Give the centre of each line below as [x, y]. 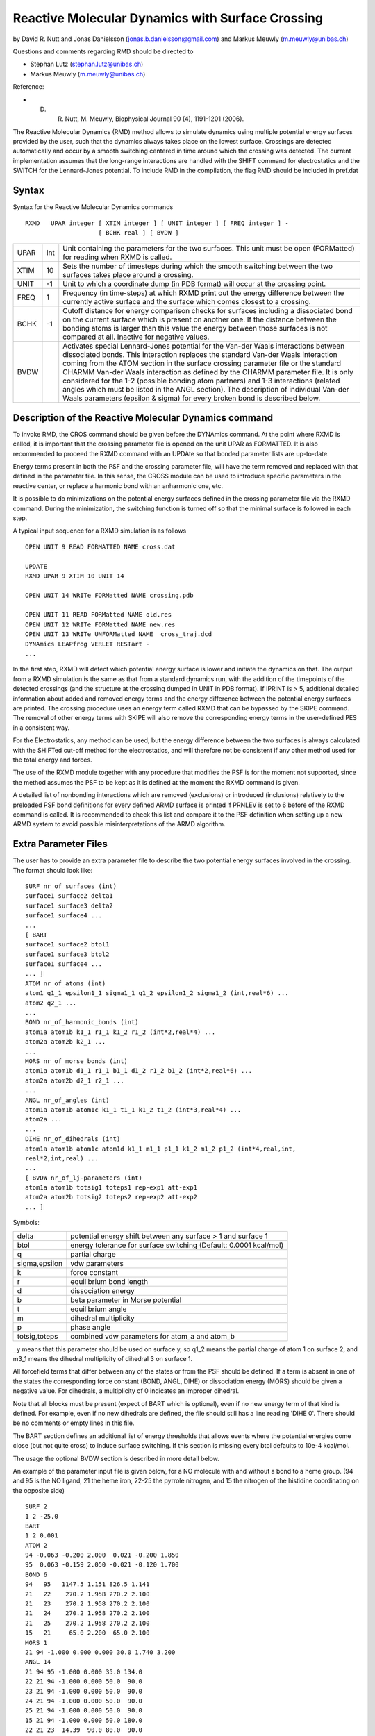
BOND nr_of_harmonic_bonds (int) [82, 1022]
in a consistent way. [41, 727]
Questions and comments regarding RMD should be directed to [103, 51]
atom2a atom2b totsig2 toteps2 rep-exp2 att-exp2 [111, 1197]
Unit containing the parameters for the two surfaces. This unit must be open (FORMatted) [209, 249]
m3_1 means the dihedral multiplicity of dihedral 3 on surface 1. [103, 1359]
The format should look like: [53, 870]
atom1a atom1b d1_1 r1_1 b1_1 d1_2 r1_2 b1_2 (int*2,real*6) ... [139, 1071]
